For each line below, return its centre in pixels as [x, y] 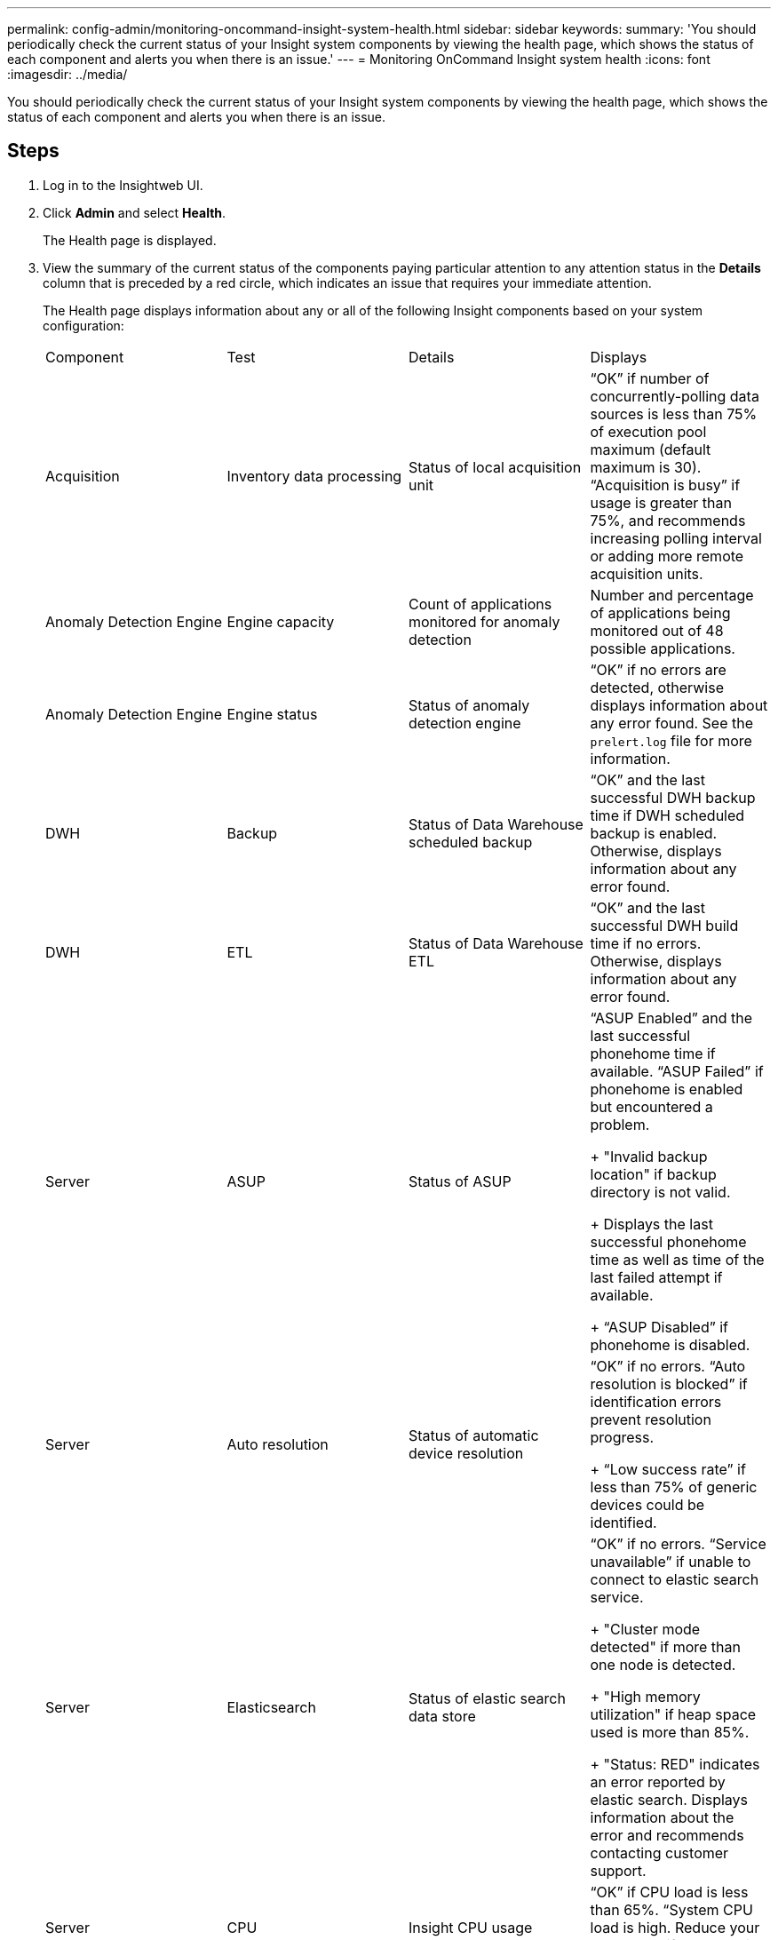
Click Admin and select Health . [135, 212]
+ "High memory [645, 1696]
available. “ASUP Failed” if [677, 1071]
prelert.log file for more [671, 740]
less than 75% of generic [674, 1487]
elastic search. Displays [669, 1799]
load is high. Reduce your [675, 1927]
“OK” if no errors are [658, 669]
